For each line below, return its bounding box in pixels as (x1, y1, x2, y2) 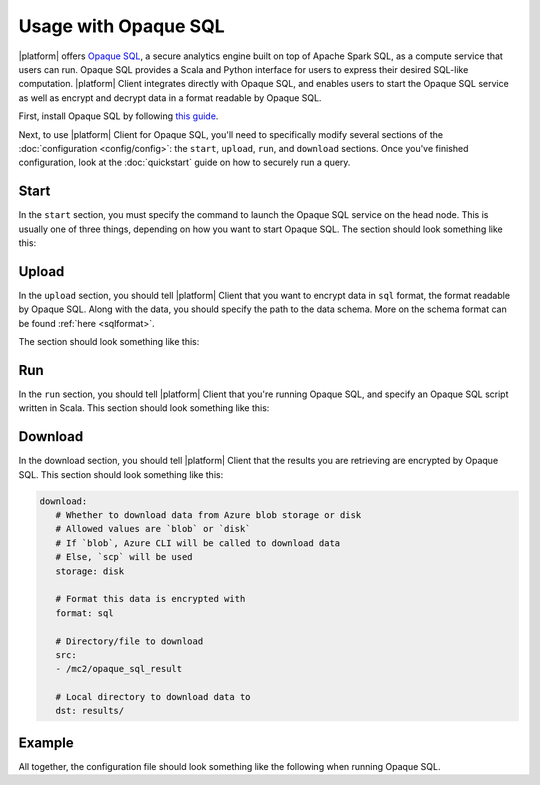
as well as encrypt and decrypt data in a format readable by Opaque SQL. (18, 91, 322, 104)
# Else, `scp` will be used (55, 551, 194, 563)
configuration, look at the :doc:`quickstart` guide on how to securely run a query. (18, 156, 351, 169)
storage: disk (55, 565, 125, 577)
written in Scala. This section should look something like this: (18, 402, 270, 414)
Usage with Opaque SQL (18, 15, 225, 37)
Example (18, 734, 74, 751)
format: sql (55, 607, 114, 619)
